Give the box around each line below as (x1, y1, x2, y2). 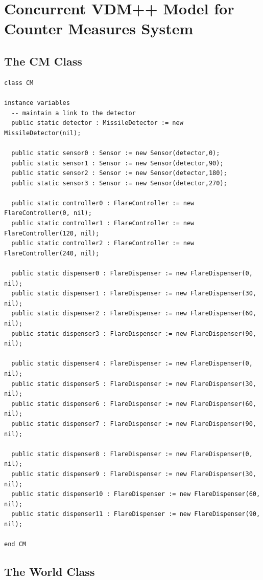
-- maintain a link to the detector (11, 109, 136, 117)
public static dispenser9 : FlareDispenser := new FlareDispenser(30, (11, 470, 256, 478)
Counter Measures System (4, 18, 194, 39)
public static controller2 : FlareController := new (11, 240, 195, 247)
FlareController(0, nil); (4, 209, 92, 217)
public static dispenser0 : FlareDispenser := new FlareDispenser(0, (11, 270, 253, 277)
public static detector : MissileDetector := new (11, 119, 183, 127)
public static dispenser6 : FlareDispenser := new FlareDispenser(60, (11, 400, 256, 407)
